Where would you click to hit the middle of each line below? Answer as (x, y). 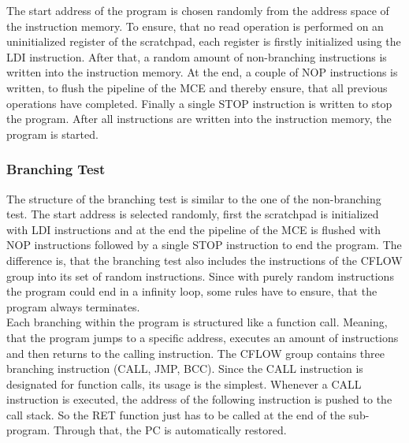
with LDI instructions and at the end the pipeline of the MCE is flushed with (194, 229)
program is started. (52, 134)
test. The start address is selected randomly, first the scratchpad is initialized (193, 214)
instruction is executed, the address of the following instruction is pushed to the (199, 399)
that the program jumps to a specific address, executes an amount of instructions (203, 337)
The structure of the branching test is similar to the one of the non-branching (194, 198)
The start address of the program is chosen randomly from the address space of (198, 10)
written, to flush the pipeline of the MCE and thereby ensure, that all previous (197, 87)
